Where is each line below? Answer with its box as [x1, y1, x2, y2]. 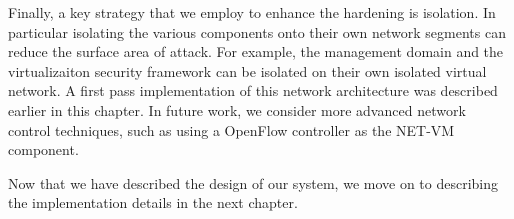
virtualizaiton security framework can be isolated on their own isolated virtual [8, 60, 487, 81]
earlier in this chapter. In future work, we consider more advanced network [8, 99, 466, 120]
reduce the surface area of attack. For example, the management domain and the [8, 41, 504, 62]
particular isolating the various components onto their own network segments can [8, 21, 506, 42]
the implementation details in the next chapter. [8, 192, 298, 213]
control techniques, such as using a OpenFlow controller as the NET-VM [8, 119, 455, 140]
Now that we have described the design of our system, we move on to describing [8, 172, 499, 193]
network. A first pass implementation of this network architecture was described [8, 80, 498, 101]
